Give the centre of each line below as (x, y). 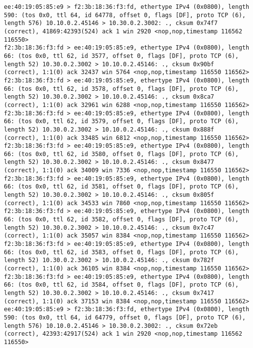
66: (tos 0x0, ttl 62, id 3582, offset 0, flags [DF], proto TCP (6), (121, 220)
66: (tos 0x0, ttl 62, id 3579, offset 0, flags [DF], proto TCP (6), (121, 121)
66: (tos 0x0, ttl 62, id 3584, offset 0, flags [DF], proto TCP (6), (121, 285)
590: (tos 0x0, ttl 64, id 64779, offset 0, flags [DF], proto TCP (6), (125, 317)
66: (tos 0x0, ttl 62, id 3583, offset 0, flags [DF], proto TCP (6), (121, 252)
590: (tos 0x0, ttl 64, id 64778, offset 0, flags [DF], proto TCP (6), (125, 15)
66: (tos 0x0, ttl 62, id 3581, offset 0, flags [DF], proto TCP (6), (121, 187)
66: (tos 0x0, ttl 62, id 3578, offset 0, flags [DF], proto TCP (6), (121, 89)
